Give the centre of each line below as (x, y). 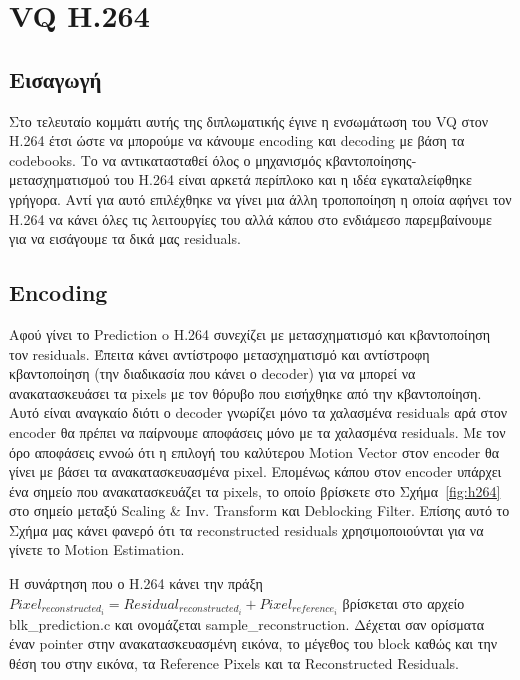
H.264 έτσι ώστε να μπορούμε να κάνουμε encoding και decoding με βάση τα (237, 140)
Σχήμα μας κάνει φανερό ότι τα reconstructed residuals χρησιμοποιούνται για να (246, 529)
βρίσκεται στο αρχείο (403, 602)
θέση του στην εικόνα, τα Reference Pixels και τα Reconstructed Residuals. (234, 662)
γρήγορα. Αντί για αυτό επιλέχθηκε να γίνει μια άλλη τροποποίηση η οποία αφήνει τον (260, 198)
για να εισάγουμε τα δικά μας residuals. (125, 238)
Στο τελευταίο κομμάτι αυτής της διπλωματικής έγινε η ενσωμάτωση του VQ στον (249, 120)
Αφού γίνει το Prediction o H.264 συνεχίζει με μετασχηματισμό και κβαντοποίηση (250, 333)
